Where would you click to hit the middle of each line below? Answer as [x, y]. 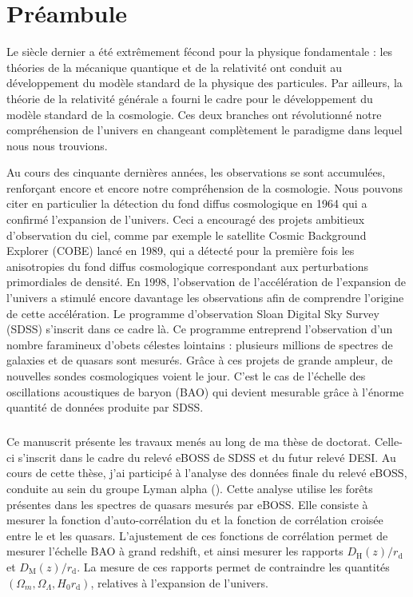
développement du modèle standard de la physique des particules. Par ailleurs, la [205, 83]
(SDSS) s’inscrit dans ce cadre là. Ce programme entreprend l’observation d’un [200, 329]
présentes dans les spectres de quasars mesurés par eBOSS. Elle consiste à [187, 504]
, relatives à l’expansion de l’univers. [179, 582]
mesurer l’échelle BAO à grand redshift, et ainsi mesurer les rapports [175, 551]
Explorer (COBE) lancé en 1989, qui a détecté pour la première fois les [181, 251]
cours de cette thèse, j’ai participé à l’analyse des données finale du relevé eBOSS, [207, 473]
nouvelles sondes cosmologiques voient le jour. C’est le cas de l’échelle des [186, 376]
